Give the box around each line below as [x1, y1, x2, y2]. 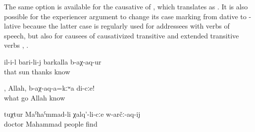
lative [4, 21, 21, 31]
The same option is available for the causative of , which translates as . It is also [4, 1, 248, 11]
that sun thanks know [4, 66, 70, 76]
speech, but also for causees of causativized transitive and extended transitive [4, 30, 239, 40]
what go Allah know [4, 92, 65, 102]
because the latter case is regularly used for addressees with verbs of [23, 21, 230, 31]
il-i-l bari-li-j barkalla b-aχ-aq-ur [4, 56, 102, 66]
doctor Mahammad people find [4, 118, 98, 129]
